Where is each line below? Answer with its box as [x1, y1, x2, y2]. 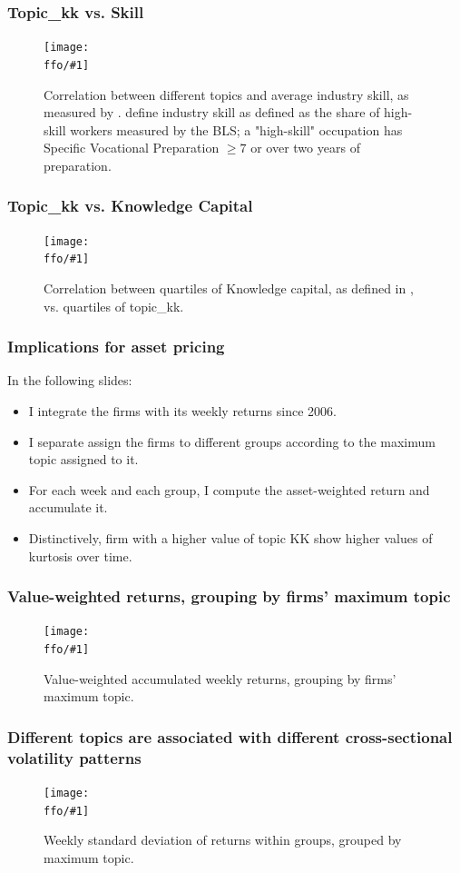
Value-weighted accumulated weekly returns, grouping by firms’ [44, 669, 396, 688]
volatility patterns [7, 746, 142, 769]
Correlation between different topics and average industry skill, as [44, 84, 409, 104]
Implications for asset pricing [7, 335, 225, 358]
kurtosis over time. [28, 546, 132, 565]
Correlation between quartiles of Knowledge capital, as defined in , [44, 279, 414, 298]
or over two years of [250, 138, 360, 157]
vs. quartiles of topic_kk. [44, 296, 184, 315]
